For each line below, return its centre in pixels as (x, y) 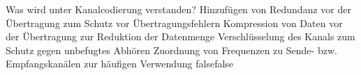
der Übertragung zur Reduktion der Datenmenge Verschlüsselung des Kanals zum (180, 36)
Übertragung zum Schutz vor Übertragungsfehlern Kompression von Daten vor (174, 23)
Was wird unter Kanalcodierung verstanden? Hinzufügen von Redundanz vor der (178, 9)
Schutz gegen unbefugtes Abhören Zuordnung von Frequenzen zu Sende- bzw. (171, 50)
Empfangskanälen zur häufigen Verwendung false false (120, 64)
